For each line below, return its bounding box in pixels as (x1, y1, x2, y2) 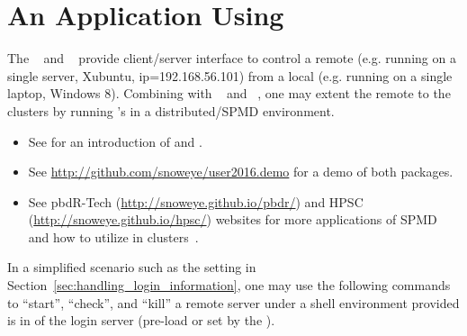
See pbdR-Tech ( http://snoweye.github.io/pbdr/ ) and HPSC (28, 192, 364, 211)
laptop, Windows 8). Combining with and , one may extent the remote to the (7, 84, 451, 103)
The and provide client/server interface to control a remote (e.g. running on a (7, 49, 456, 68)
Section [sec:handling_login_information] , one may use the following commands (7, 276, 451, 295)
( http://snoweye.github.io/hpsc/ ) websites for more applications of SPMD (28, 210, 437, 229)
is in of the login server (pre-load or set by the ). (7, 311, 275, 330)
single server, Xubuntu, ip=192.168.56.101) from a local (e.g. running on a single (7, 66, 453, 85)
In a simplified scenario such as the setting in (7, 258, 256, 277)
